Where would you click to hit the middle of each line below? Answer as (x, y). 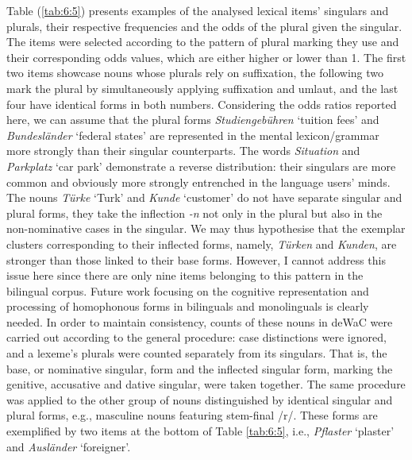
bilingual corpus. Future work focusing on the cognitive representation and (188, 290)
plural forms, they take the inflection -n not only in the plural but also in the (194, 213)
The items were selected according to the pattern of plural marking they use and (203, 42)
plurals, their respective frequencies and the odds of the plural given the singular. (204, 26)
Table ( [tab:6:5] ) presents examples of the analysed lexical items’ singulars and (198, 10)
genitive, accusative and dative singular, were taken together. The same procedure (206, 384)
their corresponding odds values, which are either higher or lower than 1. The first (206, 57)
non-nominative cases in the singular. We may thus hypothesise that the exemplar (206, 228)
